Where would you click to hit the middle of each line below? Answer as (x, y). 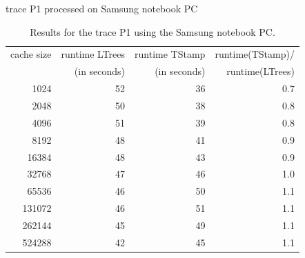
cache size (31, 54)
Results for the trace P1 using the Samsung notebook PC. (152, 31)
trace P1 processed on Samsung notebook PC (102, 8)
